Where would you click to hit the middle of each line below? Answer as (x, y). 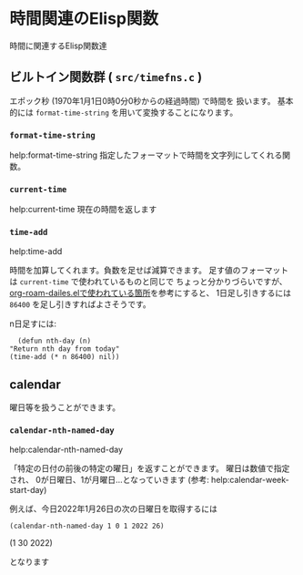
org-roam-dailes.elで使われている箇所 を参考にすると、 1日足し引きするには (151, 293)
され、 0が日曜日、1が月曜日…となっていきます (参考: (109, 479)
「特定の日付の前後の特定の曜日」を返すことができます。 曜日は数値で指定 (150, 468)
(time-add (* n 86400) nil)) (65, 356)
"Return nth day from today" (65, 349)
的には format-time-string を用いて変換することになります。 (124, 112)
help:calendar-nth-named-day (66, 449)
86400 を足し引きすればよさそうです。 (81, 304)
